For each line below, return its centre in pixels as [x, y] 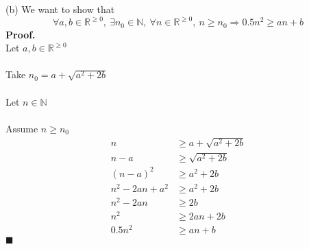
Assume [22, 128]
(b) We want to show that [60, 9]
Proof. [21, 34]
